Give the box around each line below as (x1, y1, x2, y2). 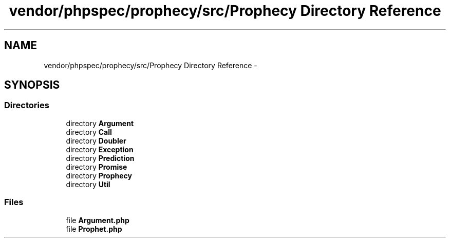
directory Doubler (66, 136, 126, 145)
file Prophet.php (66, 224, 122, 233)
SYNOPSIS (4, 78, 60, 92)
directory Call (66, 127, 112, 136)
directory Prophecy (66, 171, 132, 180)
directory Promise (66, 162, 127, 171)
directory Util (66, 179, 110, 189)
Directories (4, 100, 49, 111)
